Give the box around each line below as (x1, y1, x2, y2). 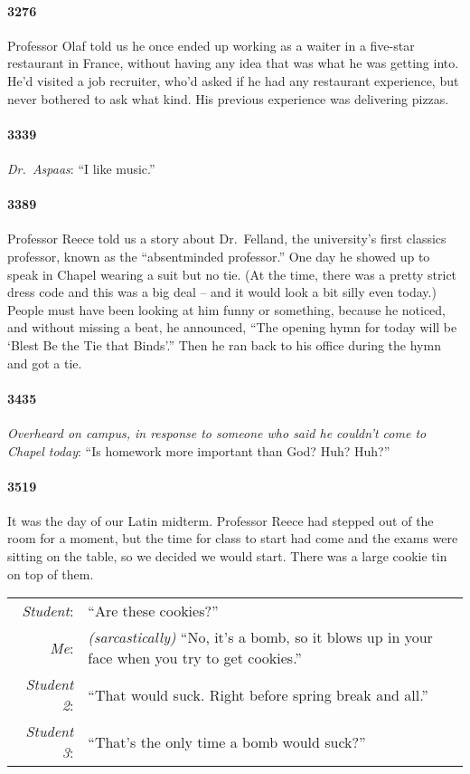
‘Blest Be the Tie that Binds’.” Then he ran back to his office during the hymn (7, 335, 441, 354)
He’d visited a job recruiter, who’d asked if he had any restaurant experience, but (7, 71, 459, 90)
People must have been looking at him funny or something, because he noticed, (7, 300, 446, 319)
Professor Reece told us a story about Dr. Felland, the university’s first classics (7, 229, 446, 248)
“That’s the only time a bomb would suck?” (88, 731, 366, 752)
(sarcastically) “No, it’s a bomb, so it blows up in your (88, 626, 433, 648)
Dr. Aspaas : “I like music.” (7, 158, 155, 177)
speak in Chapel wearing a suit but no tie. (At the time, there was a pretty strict (7, 264, 457, 283)
